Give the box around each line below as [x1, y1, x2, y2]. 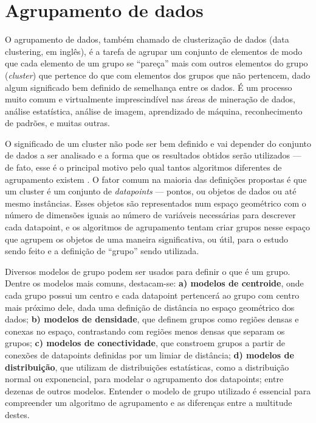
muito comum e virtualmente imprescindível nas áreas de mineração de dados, [5, 93, 295, 105]
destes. [5, 408, 30, 421]
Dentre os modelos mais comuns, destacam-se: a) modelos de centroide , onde [5, 277, 304, 290]
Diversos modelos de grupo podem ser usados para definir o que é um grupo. [5, 265, 290, 277]
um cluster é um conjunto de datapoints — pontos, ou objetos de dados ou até [5, 185, 297, 197]
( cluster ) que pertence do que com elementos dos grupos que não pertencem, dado [5, 68, 311, 81]
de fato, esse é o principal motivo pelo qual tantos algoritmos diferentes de [5, 161, 282, 174]
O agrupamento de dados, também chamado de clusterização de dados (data [5, 33, 289, 46]
